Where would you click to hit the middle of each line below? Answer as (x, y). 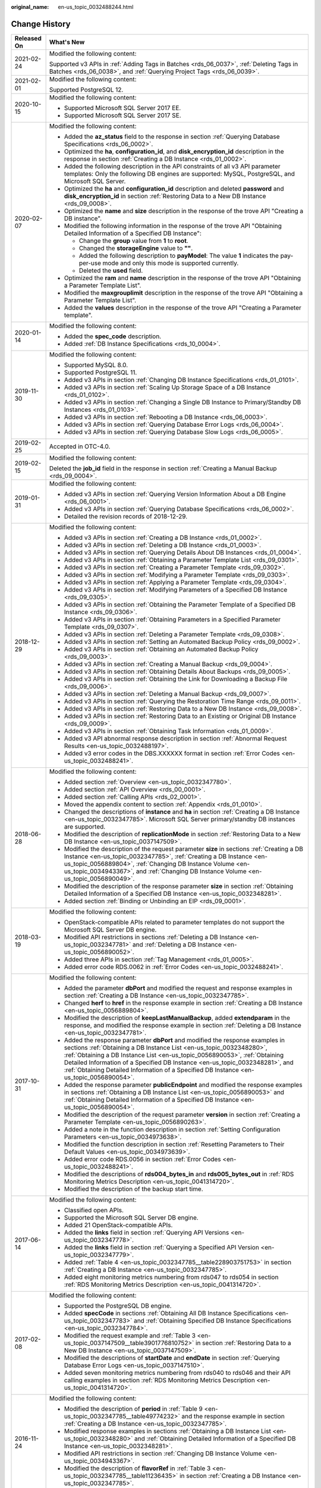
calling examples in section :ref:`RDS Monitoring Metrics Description (159, 1380)
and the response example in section (233, 1416)
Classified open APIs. (94, 1210)
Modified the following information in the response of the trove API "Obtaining (173, 226)
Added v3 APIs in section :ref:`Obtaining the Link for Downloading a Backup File (176, 679)
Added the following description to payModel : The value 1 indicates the (179, 255)
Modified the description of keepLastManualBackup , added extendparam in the (177, 1018)
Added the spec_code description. (113, 336)
